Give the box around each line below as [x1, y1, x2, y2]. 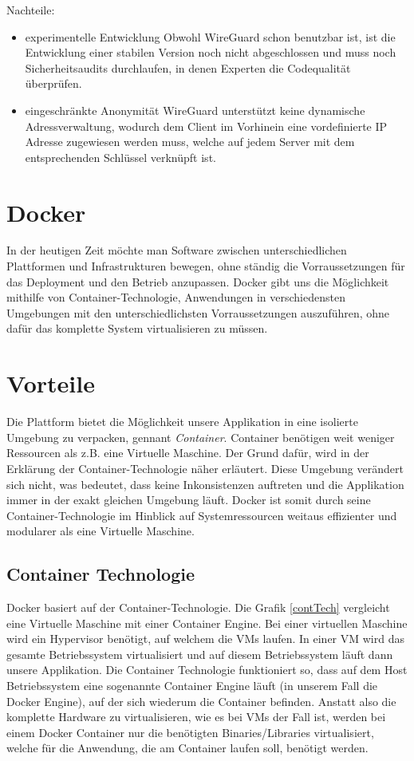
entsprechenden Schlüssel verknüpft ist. [25, 148, 216, 165]
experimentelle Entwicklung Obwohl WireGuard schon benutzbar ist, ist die [25, 28, 396, 45]
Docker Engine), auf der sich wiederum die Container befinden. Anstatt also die [6, 692, 396, 709]
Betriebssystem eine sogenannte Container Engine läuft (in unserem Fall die [6, 677, 378, 694]
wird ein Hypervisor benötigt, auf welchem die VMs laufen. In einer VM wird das [6, 630, 404, 647]
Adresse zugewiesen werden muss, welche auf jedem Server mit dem [25, 133, 355, 150]
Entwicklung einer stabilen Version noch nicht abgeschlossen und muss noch [25, 44, 396, 61]
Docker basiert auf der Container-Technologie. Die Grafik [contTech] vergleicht [6, 599, 390, 616]
